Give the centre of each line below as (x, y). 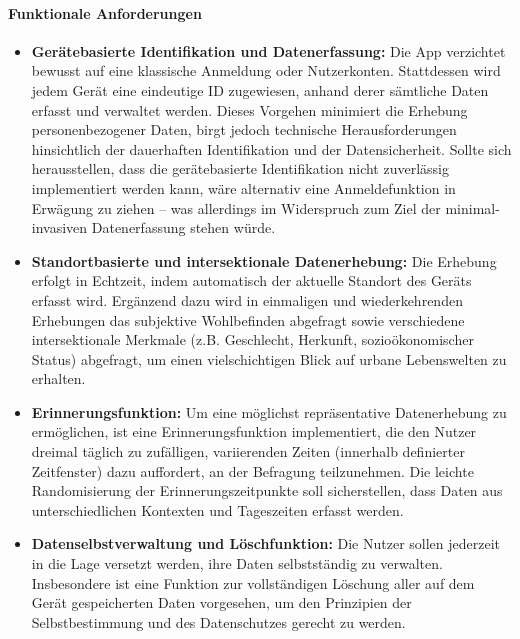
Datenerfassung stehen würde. (183, 227)
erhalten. (58, 378)
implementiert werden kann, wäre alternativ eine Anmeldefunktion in (243, 187)
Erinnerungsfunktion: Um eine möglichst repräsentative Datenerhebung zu (269, 411)
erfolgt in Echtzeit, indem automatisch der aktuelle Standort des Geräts (251, 280)
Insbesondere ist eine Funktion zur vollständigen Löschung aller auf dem (253, 582)
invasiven (59, 227)
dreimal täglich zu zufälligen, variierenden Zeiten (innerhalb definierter (248, 451)
